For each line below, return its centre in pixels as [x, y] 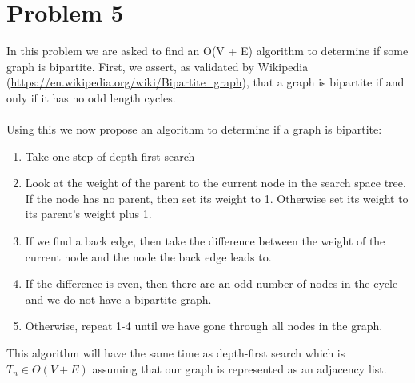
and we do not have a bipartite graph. [118, 299]
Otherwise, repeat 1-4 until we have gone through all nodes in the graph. [204, 326]
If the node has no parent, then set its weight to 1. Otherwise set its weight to [217, 198]
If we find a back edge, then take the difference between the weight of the [205, 241]
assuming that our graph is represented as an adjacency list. [239, 368]
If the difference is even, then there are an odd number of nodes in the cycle [211, 283]
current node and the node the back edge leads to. [148, 256]
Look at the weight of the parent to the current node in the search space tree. [215, 183]
